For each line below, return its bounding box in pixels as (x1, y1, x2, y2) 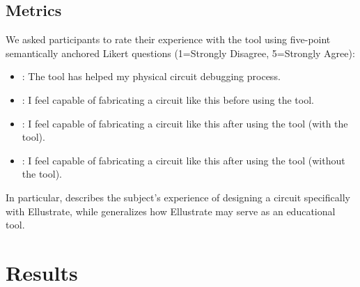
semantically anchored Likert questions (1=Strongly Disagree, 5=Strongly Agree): (6, 45, 355, 60)
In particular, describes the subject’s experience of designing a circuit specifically (6, 189, 350, 204)
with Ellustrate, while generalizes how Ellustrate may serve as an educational (6, 203, 336, 218)
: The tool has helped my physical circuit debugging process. (22, 69, 281, 84)
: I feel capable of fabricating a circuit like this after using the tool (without (22, 153, 345, 167)
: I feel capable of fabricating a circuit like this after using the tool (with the (22, 116, 348, 130)
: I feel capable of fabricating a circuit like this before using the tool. (22, 92, 314, 107)
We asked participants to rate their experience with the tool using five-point (6, 32, 331, 47)
